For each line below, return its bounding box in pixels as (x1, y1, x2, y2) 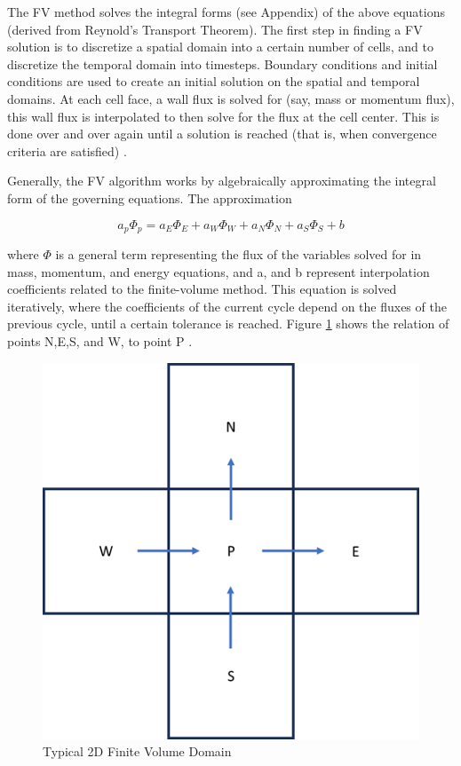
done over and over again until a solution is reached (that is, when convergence (7, 124, 437, 143)
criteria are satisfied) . (7, 141, 127, 160)
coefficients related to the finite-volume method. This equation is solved (7, 280, 397, 298)
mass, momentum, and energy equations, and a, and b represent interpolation (7, 262, 430, 280)
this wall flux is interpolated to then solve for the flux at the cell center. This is (7, 107, 440, 125)
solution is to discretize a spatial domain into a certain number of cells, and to (7, 37, 433, 56)
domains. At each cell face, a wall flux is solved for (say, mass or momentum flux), (7, 89, 455, 107)
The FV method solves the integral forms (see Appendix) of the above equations (7, 3, 445, 20)
